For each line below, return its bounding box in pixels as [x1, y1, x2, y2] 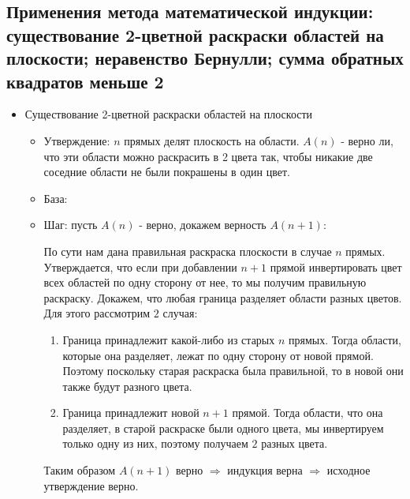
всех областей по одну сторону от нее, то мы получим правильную [43, 274, 367, 291]
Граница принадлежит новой [62, 404, 199, 421]
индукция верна [227, 462, 303, 478]
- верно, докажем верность [139, 216, 266, 233]
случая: [162, 305, 198, 321]
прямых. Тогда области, [288, 331, 401, 347]
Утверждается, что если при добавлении [43, 258, 237, 275]
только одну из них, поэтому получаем [62, 435, 248, 452]
